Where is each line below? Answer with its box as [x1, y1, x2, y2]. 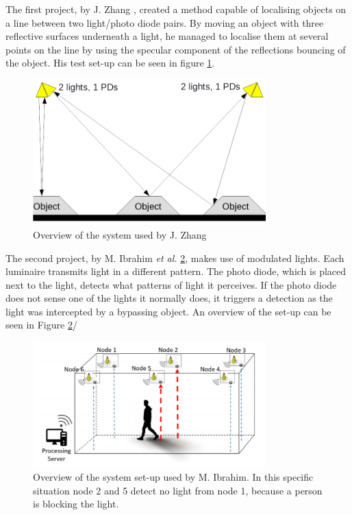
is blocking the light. [33, 496, 119, 511]
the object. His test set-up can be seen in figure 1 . [5, 56, 215, 70]
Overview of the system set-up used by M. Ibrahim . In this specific [33, 470, 314, 484]
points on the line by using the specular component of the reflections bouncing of [5, 42, 346, 56]
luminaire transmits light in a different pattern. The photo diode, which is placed [5, 264, 347, 278]
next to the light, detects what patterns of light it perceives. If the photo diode [5, 277, 337, 291]
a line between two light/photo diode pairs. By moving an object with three [5, 15, 324, 29]
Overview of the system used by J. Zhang [33, 227, 207, 241]
